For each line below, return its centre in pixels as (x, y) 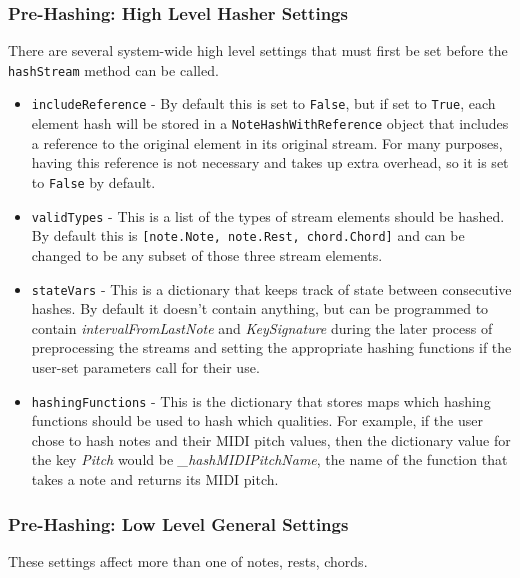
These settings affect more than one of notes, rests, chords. (188, 560)
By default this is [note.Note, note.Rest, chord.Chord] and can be (248, 235)
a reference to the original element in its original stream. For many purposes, (267, 142)
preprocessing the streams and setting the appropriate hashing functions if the (271, 347)
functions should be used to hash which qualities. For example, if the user (257, 420)
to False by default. (93, 181)
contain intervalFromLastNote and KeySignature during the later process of (262, 327)
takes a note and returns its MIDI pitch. (155, 479)
